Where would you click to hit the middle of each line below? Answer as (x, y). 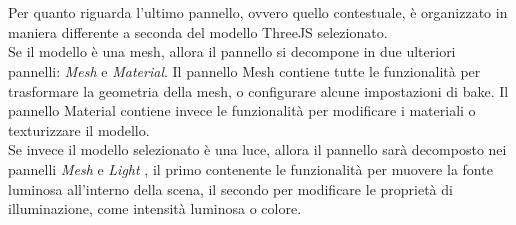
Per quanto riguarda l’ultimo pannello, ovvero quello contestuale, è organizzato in (258, 12)
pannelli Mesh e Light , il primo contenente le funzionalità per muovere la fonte (250, 168)
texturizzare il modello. (79, 129)
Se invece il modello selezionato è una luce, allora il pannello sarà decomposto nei (257, 149)
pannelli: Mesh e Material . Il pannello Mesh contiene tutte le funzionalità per (244, 70)
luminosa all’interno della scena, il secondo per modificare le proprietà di (230, 188)
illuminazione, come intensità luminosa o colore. (155, 208)
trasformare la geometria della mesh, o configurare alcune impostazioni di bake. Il (258, 90)
